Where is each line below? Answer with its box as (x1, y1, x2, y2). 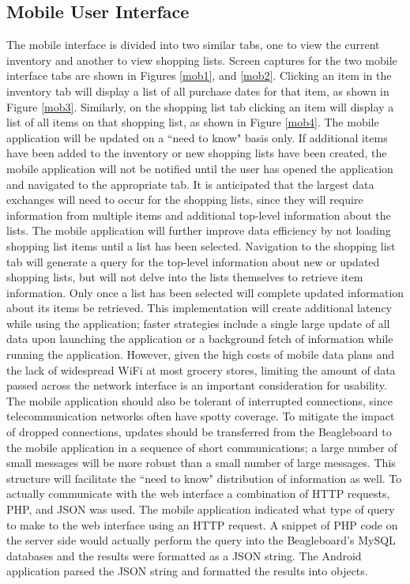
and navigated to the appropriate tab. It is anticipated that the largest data (6, 175, 374, 192)
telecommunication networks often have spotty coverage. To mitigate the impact (6, 408, 395, 424)
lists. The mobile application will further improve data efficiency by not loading (6, 222, 391, 239)
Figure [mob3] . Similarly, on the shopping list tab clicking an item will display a (6, 98, 394, 115)
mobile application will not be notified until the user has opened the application (6, 160, 393, 176)
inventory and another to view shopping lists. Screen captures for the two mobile (6, 51, 397, 68)
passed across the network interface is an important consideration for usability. (6, 377, 387, 394)
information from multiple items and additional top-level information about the (6, 206, 391, 223)
